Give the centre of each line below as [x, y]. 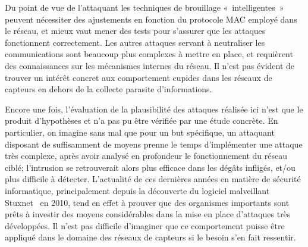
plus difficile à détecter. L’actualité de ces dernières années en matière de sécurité [153, 179]
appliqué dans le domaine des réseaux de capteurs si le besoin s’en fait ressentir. [150, 237]
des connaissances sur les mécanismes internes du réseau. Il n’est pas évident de [150, 65]
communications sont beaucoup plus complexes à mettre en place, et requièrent [149, 54]
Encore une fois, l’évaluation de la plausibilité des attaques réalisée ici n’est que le [154, 109]
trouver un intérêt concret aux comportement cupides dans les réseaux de [139, 77]
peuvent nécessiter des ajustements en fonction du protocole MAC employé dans [151, 19]
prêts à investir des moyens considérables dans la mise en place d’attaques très [148, 214]
